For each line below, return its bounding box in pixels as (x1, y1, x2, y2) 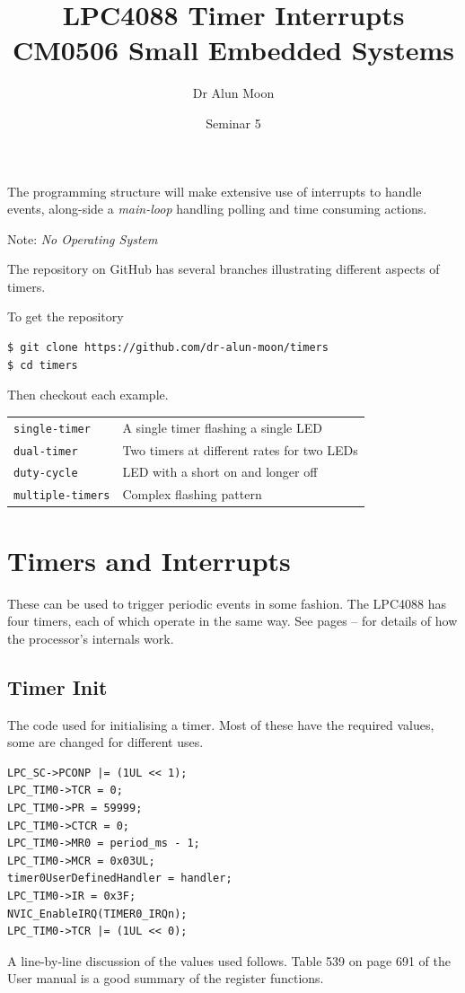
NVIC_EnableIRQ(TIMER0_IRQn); (7, 907, 188, 920)
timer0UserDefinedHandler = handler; (7, 872, 232, 885)
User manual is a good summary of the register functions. (7, 969, 324, 988)
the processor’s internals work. (7, 628, 174, 647)
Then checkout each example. (7, 385, 169, 404)
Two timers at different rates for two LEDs (122, 440, 358, 459)
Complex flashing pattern (122, 485, 262, 504)
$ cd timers (7, 358, 78, 372)
